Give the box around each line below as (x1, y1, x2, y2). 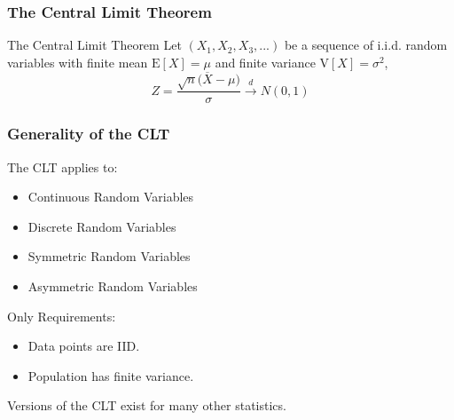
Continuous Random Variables (27, 187, 194, 206)
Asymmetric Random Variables (27, 277, 198, 296)
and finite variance (215, 52, 316, 71)
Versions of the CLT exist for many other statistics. (7, 396, 286, 415)
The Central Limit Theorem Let (7, 36, 182, 54)
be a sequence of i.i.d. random (284, 36, 448, 54)
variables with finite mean (7, 52, 148, 71)
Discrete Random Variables (27, 217, 176, 235)
